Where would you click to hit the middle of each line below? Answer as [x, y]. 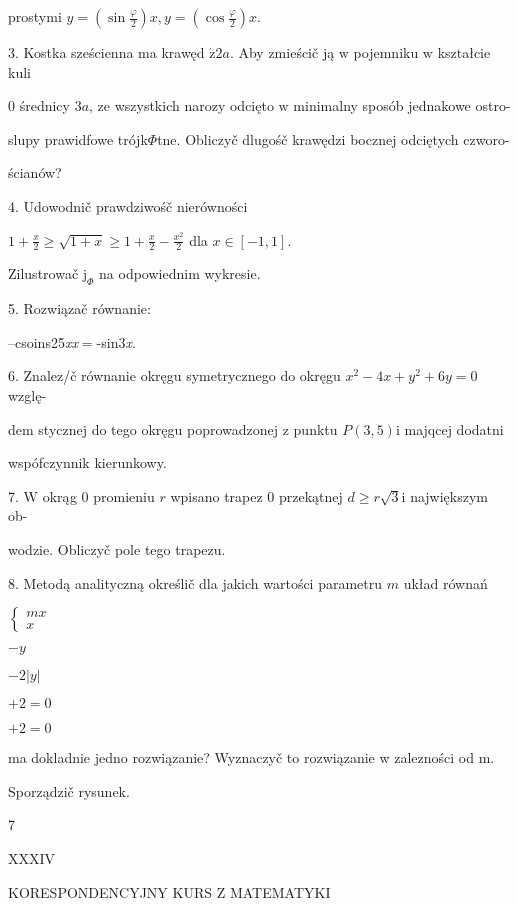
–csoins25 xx [43, 341]
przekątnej [311, 495]
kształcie [464, 52]
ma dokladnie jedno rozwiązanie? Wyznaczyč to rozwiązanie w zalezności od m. [251, 757]
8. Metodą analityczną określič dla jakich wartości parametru [195, 582]
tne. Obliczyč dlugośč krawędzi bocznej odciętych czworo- [333, 138]
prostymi [35, 16]
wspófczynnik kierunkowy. [87, 462]
